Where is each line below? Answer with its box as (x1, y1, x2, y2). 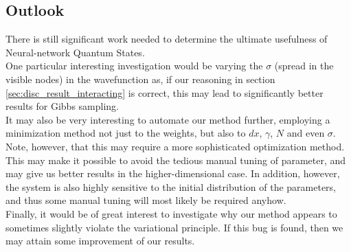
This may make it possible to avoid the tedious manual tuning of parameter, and (5, 152, 346, 167)
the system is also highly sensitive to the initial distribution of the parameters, (5, 179, 337, 194)
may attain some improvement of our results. (5, 233, 195, 248)
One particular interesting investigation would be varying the (5, 58, 263, 73)
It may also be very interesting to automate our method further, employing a (5, 112, 330, 126)
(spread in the (274, 58, 334, 73)
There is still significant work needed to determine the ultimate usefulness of (5, 32, 328, 46)
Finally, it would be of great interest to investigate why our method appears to (5, 206, 337, 220)
